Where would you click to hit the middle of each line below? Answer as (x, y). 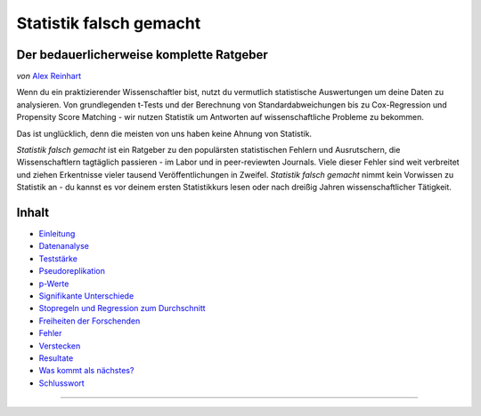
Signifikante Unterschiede (86, 296)
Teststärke (58, 259)
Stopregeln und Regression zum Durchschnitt (122, 308)
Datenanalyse (64, 246)
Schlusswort (61, 383)
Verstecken (60, 346)
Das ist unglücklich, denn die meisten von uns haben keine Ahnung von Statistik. (164, 133)
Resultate (56, 358)
